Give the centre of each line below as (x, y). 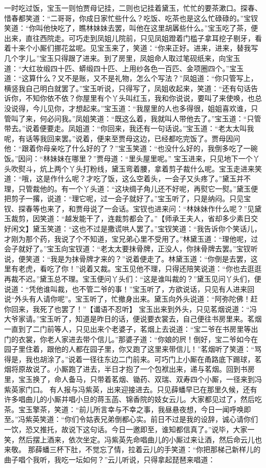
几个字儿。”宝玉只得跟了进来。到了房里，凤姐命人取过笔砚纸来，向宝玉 (122, 58)
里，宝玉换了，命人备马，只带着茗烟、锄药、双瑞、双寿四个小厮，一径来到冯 (133, 379)
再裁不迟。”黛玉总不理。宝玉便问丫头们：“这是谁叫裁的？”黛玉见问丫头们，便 (133, 279)
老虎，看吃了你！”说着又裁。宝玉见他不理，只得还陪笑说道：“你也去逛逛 (140, 269)
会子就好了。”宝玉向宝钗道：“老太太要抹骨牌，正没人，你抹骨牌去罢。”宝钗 (127, 249)
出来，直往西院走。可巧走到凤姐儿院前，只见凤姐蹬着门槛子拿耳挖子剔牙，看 (133, 38)
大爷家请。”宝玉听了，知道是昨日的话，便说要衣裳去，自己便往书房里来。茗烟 (133, 319)
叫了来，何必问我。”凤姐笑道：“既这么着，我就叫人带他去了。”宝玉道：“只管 (136, 118)
